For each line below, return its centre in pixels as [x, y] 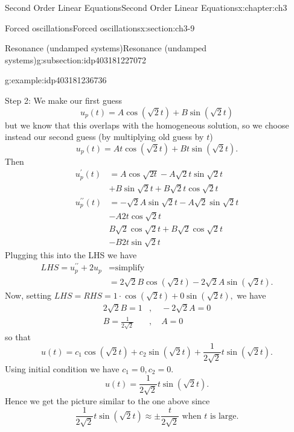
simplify [130, 268]
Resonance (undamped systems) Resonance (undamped [106, 48]
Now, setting [28, 295]
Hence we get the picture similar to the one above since [107, 400]
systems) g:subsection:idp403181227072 [76, 59]
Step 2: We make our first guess [63, 100]
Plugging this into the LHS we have [71, 254]
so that [18, 336]
